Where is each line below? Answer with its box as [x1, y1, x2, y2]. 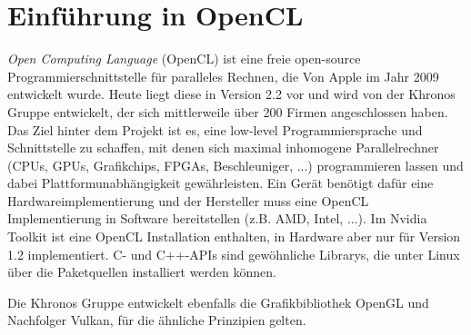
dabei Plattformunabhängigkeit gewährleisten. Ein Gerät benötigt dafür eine [7, 173, 434, 192]
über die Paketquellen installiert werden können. [7, 262, 276, 281]
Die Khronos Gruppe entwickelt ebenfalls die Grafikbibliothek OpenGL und [7, 292, 429, 311]
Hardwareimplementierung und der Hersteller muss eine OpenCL [7, 191, 369, 210]
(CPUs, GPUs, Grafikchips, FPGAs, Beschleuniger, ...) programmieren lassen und [7, 155, 464, 174]
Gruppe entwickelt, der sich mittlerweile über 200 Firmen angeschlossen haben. [7, 102, 448, 121]
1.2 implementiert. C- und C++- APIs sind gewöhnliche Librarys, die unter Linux [7, 244, 460, 263]
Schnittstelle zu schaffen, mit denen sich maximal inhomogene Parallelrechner [7, 138, 439, 157]
